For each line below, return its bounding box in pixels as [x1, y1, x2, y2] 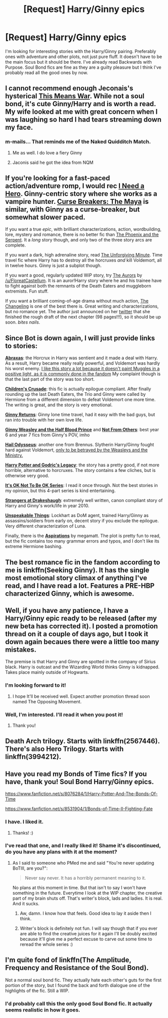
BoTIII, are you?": [12, 865, 48, 871]
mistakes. [5, 645, 36, 654]
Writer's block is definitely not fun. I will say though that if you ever [19, 925, 157, 931]
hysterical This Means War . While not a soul [5, 92, 144, 101]
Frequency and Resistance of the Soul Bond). [5, 963, 149, 972]
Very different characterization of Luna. [5, 523, 86, 529]
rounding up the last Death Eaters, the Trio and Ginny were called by [5, 391, 146, 397]
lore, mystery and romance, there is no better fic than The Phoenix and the [5, 231, 159, 237]
